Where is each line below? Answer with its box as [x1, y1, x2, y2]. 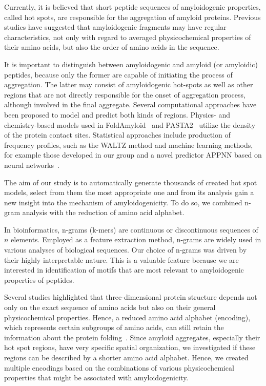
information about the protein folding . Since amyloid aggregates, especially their [4, 332, 260, 342]
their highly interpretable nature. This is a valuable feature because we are [4, 254, 239, 265]
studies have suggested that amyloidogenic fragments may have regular [4, 22, 227, 32]
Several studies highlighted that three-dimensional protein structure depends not [4, 292, 257, 302]
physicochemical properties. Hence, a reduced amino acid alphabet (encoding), [4, 312, 251, 322]
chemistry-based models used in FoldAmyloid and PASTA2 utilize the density [4, 119, 256, 130]
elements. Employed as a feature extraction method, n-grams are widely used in [11, 234, 261, 245]
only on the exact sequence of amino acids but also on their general [4, 302, 216, 313]
